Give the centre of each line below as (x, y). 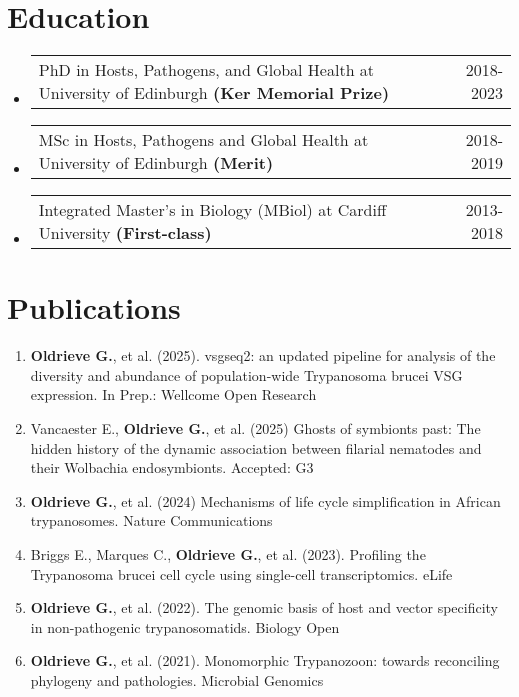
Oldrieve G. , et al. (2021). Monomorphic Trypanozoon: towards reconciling (265, 660)
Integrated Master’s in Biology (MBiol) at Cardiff (212, 210)
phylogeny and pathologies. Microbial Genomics (177, 679)
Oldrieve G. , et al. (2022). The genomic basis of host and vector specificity (264, 607)
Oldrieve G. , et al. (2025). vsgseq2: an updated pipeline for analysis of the (263, 355)
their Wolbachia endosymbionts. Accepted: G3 (172, 467)
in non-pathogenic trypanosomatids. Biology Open (185, 626)
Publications (94, 307)
